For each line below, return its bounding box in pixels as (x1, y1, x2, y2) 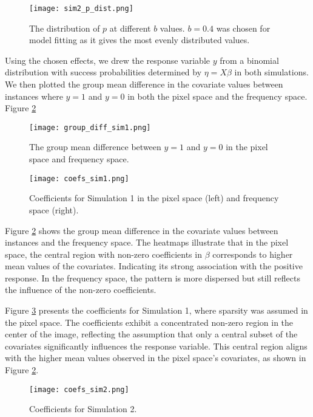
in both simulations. (234, 66, 309, 78)
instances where (5, 89, 63, 102)
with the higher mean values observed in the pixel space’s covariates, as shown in (5, 351, 306, 364)
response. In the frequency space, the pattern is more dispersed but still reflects (5, 271, 300, 284)
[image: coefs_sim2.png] (29, 385, 129, 394)
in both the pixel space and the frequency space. (127, 89, 308, 102)
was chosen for (216, 21, 271, 34)
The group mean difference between (29, 140, 161, 153)
